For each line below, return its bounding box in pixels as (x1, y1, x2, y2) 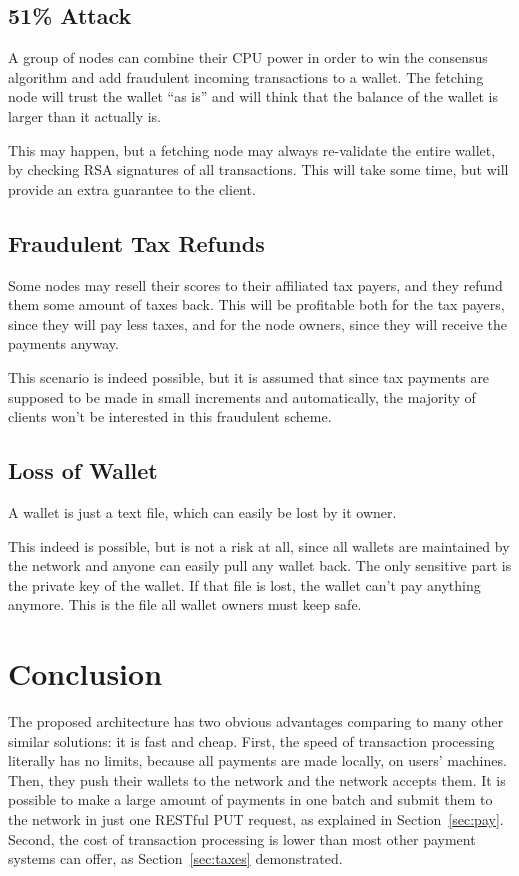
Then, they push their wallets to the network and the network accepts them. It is (8, 769, 506, 790)
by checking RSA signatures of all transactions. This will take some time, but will (8, 159, 509, 180)
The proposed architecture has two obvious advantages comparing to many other (8, 711, 504, 732)
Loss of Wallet (8, 455, 158, 486)
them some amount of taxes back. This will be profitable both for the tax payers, (8, 294, 505, 315)
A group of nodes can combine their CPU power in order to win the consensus (8, 47, 488, 68)
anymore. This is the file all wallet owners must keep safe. (8, 594, 362, 615)
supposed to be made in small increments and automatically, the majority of (8, 386, 476, 407)
